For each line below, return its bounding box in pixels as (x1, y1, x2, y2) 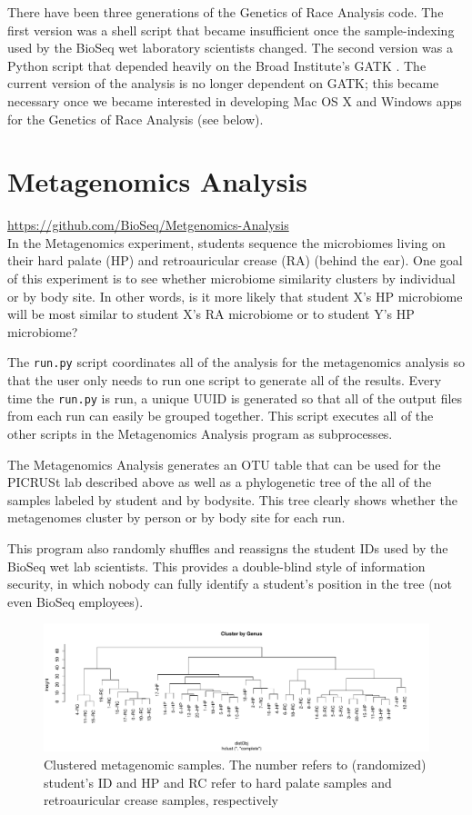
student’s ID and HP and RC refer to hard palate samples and (44, 772, 392, 791)
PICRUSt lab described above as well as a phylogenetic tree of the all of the (7, 472, 432, 492)
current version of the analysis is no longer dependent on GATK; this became (7, 74, 439, 93)
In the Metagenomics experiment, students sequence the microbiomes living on (7, 233, 446, 252)
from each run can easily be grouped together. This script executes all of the (7, 406, 434, 425)
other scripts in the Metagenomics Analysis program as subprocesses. (7, 423, 393, 442)
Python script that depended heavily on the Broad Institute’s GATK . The (7, 55, 427, 75)
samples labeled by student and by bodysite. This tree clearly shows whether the (7, 490, 457, 509)
